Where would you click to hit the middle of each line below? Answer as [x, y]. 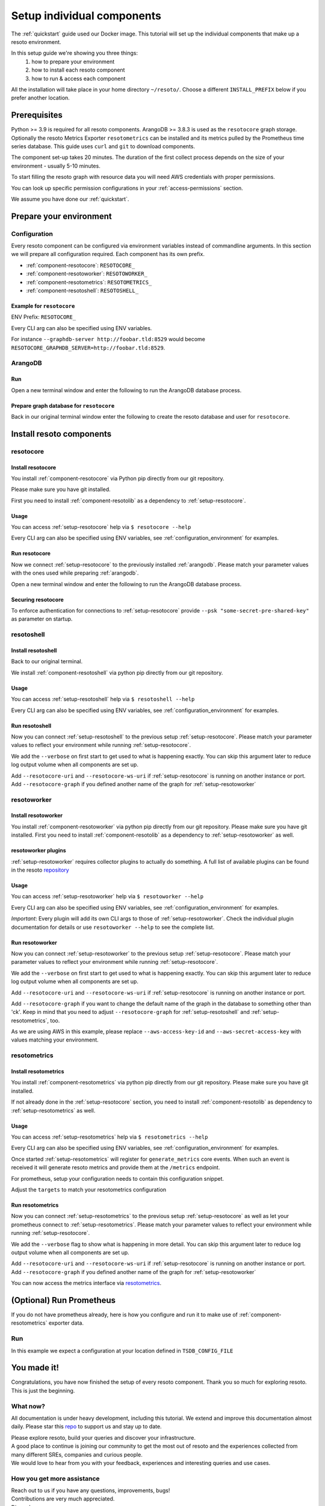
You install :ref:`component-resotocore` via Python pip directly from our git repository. [118, 478]
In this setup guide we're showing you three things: [75, 53]
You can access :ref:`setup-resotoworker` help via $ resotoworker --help [107, 896]
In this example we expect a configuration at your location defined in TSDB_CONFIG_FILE [122, 1351]
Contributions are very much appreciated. [63, 1499]
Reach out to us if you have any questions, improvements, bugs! [91, 1490]
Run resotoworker [34, 942]
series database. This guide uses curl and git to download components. [103, 146]
